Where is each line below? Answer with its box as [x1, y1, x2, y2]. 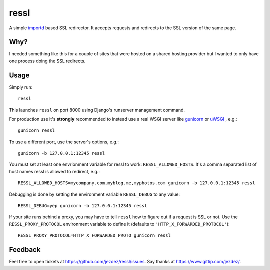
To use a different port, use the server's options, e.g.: [9, 139, 119, 145]
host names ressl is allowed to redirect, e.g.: [9, 168, 100, 174]
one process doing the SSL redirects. [9, 58, 86, 64]
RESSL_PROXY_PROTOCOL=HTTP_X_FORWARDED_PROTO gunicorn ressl [18, 233, 171, 238]
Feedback [9, 245, 41, 254]
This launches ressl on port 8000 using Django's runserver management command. [9, 107, 185, 113]
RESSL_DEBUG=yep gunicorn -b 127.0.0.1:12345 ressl [18, 203, 147, 209]
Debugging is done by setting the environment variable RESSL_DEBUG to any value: [9, 191, 180, 197]
